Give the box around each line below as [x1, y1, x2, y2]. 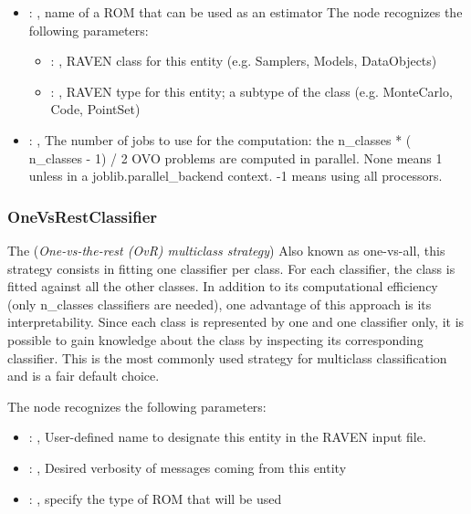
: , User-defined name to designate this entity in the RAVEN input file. [28, 427, 426, 446]
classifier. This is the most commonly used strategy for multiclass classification [7, 348, 447, 367]
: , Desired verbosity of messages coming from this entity [28, 457, 347, 477]
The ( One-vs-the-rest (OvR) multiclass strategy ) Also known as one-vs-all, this [7, 240, 445, 259]
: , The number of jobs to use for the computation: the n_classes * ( [28, 130, 412, 149]
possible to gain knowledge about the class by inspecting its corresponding [7, 330, 424, 349]
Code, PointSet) [50, 100, 141, 119]
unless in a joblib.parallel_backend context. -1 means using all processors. [28, 166, 443, 185]
